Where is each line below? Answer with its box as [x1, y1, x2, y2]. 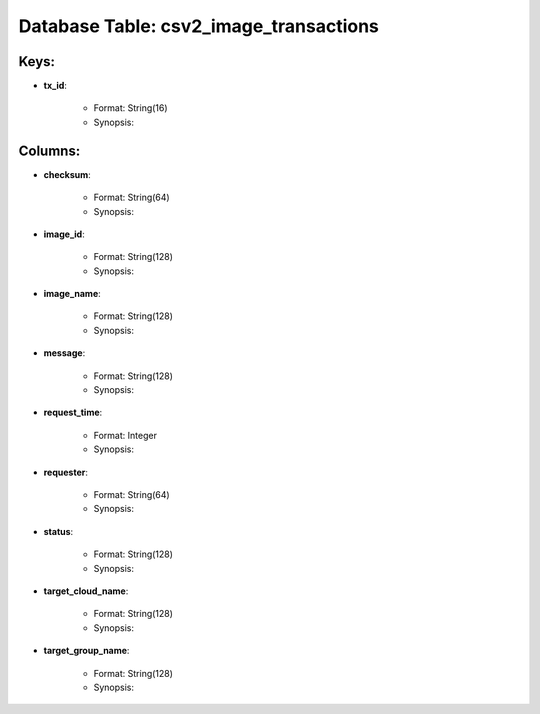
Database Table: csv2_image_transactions [18, 15, 380, 37]
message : [43, 347, 86, 359]
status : [43, 525, 74, 537]
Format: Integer [93, 429, 157, 441]
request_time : [43, 406, 103, 419]
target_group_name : [43, 645, 130, 657]
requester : [43, 466, 89, 478]
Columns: [18, 142, 81, 159]
